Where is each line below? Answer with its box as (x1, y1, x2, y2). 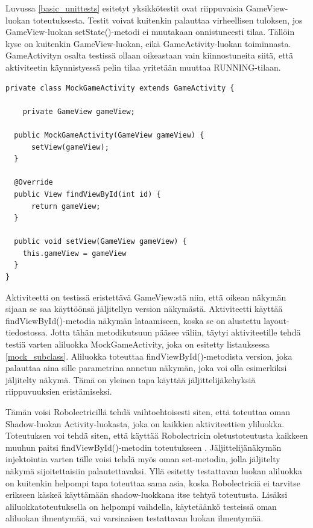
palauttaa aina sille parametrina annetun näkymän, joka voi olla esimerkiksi (5, 361, 287, 374)
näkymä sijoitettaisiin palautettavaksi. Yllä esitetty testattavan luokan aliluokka (5, 464, 302, 477)
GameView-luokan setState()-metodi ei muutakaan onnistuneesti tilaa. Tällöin (5, 25, 295, 38)
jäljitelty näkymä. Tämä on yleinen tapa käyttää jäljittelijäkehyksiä (5, 373, 256, 386)
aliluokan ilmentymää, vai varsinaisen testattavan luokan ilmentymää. (5, 512, 264, 524)
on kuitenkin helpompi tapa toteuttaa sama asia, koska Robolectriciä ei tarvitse (5, 476, 301, 489)
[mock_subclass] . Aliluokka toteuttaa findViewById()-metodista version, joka (5, 349, 292, 362)
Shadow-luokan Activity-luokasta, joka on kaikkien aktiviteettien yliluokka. (5, 417, 285, 430)
